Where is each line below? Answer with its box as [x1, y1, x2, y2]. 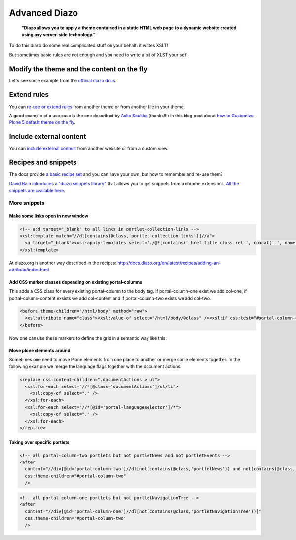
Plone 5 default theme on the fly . [9, 119, 76, 125]
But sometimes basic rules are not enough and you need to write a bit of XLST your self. [9, 52, 188, 58]
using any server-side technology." [21, 31, 96, 37]
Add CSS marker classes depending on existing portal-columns [9, 279, 143, 285]
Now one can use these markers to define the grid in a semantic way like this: [9, 335, 167, 341]
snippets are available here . [9, 187, 65, 193]
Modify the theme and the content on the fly [9, 65, 148, 73]
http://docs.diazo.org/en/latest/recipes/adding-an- [117, 260, 221, 266]
